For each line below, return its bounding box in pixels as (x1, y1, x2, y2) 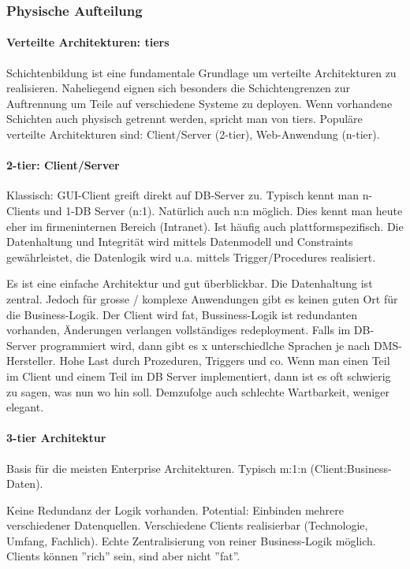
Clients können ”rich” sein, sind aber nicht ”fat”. (6, 548, 240, 564)
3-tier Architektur (6, 430, 106, 446)
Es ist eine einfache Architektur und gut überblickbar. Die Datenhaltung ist (6, 275, 373, 292)
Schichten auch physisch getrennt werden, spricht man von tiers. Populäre (6, 110, 363, 127)
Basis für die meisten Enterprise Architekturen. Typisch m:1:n (6, 459, 307, 476)
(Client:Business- (310, 459, 392, 476)
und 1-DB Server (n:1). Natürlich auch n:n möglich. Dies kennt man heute (43, 203, 403, 218)
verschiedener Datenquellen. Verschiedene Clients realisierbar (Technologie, (6, 517, 368, 534)
